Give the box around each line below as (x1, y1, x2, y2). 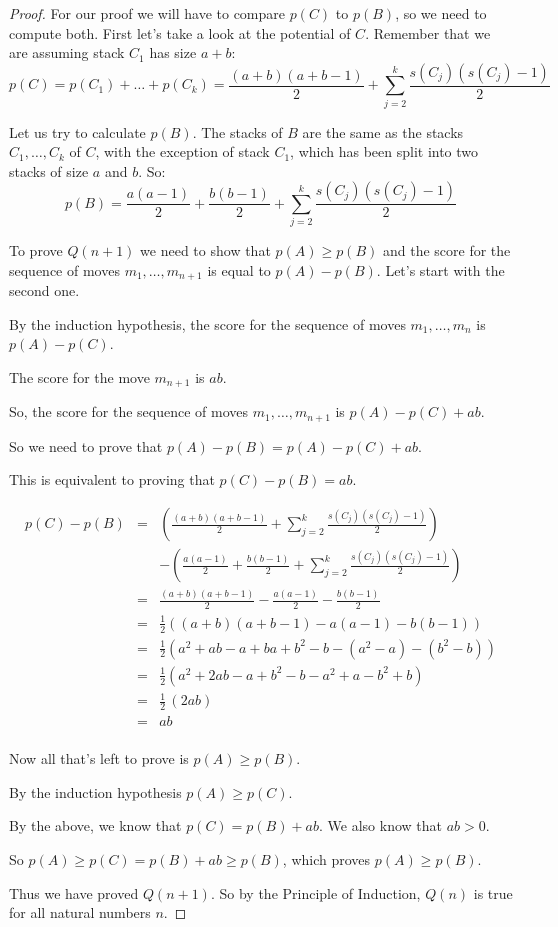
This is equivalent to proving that (9, 469, 215, 490)
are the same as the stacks (302, 121, 464, 142)
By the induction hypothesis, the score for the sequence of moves (9, 313, 406, 334)
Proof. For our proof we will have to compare (9, 3, 286, 23)
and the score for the (382, 240, 511, 261)
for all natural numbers (9, 902, 151, 923)
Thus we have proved (9, 882, 139, 903)
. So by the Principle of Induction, (210, 882, 421, 903)
